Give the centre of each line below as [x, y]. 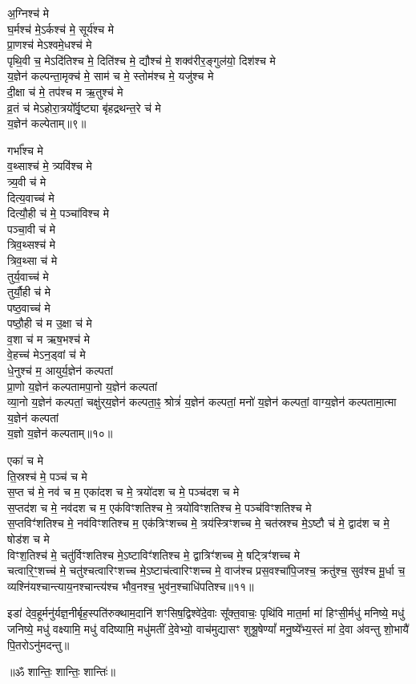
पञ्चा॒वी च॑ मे [32, 228]
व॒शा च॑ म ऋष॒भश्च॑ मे [48, 338]
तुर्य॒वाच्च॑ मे [28, 276]
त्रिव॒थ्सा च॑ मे [32, 260]
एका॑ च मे [25, 460]
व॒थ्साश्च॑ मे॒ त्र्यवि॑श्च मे [50, 166]
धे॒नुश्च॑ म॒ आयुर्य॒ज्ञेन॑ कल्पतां [60, 370]
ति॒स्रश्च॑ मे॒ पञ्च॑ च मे [47, 476]
